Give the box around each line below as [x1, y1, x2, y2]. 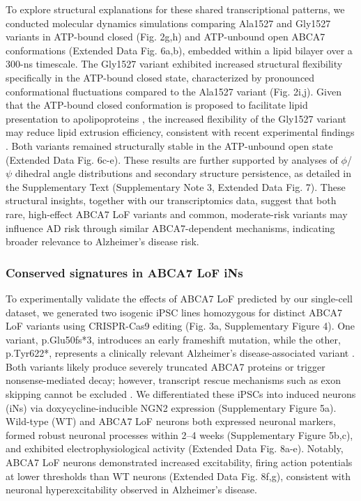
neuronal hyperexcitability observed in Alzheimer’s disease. [6, 482, 257, 497]
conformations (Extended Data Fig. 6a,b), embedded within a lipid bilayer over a [6, 43, 353, 57]
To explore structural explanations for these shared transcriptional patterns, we [6, 2, 345, 16]
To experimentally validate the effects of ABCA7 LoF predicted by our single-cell [6, 291, 353, 305]
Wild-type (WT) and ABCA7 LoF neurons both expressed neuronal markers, [6, 414, 336, 429]
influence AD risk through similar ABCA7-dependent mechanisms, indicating [6, 220, 335, 235]
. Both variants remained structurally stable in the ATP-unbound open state [6, 138, 333, 153]
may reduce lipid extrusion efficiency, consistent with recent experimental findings [6, 125, 355, 139]
